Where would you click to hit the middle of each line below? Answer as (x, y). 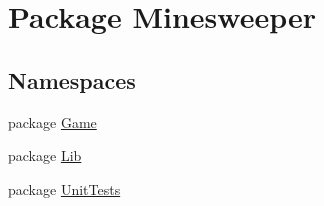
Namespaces (72, 79)
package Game (52, 121)
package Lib (45, 155)
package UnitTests (64, 188)
